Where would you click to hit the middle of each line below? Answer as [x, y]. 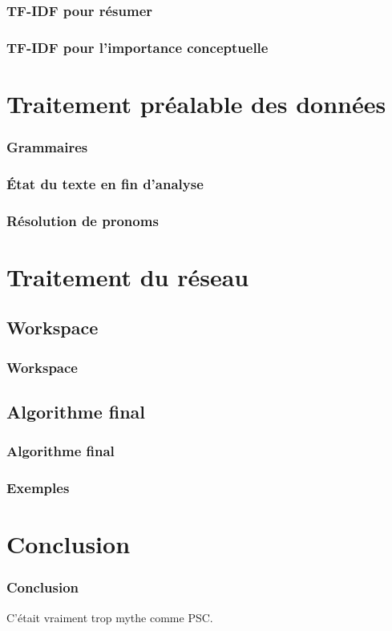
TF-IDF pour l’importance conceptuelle [137, 47]
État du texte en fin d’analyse [105, 183]
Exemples [38, 488]
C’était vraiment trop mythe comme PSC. [110, 617]
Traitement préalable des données [196, 103]
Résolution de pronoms [83, 220]
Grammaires [47, 146]
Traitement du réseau [128, 276]
